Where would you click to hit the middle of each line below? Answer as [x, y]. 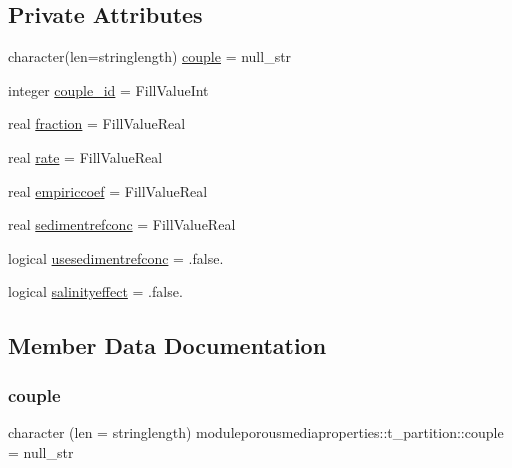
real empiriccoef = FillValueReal [108, 190]
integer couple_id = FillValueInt [108, 89]
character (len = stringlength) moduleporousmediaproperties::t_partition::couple [256, 431]
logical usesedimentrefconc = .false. [116, 257]
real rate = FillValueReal [85, 156]
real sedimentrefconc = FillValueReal [122, 224]
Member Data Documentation [167, 345]
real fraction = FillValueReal [97, 123]
